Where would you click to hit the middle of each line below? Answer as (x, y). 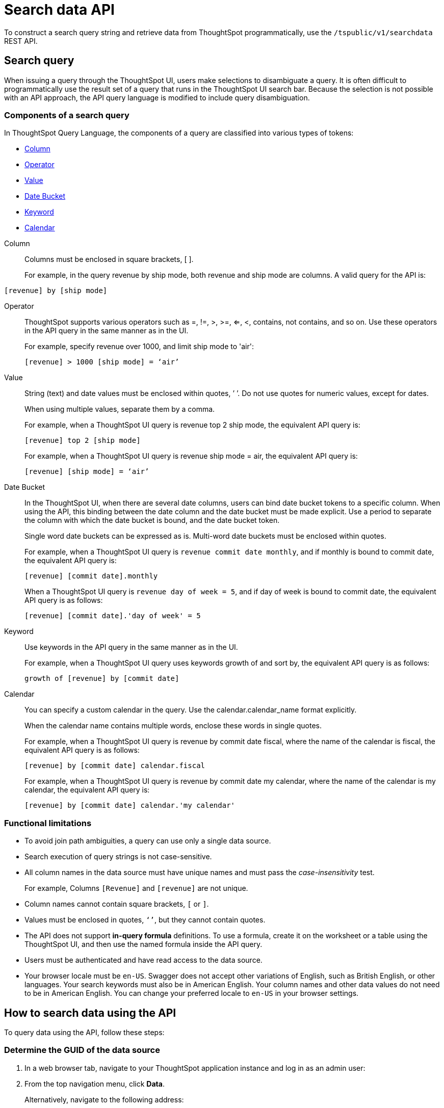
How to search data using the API (90, 1013)
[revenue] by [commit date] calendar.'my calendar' (130, 806)
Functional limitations (48, 823)
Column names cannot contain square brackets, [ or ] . (117, 904)
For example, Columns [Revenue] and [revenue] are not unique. (136, 888)
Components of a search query (67, 115)
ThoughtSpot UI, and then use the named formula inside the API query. (143, 944)
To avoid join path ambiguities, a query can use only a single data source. (148, 841)
